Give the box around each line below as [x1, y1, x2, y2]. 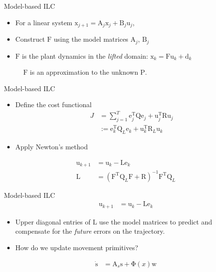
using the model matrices [54, 34, 128, 44]
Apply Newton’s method [15, 142, 88, 152]
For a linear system [15, 17, 73, 27]
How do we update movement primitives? [15, 242, 139, 252]
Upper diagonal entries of [15, 216, 91, 226]
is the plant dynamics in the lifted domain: [22, 50, 148, 61]
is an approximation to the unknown [30, 67, 139, 77]
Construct [15, 34, 45, 44]
